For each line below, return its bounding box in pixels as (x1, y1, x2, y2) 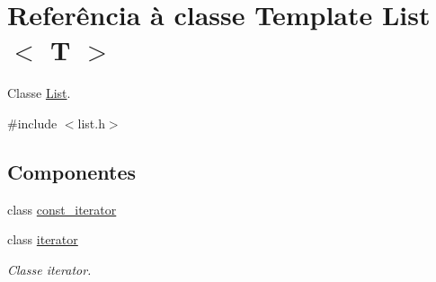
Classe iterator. (7, 260, 92, 278)
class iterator (7, 230, 78, 249)
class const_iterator (7, 199, 117, 218)
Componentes (7, 157, 137, 185)
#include (7, 113, 58, 132)
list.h (77, 113, 105, 132)
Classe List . (7, 84, 71, 102)
